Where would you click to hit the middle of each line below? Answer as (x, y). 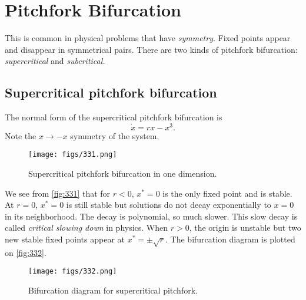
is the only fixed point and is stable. (227, 193)
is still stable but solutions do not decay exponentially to (169, 205)
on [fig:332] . (26, 252)
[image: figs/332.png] (73, 272)
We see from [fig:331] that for (58, 193)
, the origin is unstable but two (245, 227)
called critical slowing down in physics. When (87, 227)
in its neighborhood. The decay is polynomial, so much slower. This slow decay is (151, 216)
